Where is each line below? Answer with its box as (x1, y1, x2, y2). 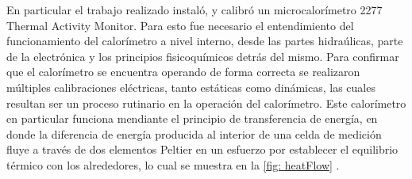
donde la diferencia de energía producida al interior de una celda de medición (6, 125, 382, 142)
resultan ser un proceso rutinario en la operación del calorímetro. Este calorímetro (6, 94, 406, 111)
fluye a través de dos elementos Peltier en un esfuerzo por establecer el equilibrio (6, 141, 399, 158)
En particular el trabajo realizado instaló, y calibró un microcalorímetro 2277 (6, 2, 383, 17)
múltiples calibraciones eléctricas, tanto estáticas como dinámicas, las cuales (6, 78, 375, 95)
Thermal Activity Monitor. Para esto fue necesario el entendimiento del (6, 17, 354, 33)
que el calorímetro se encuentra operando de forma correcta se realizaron (6, 63, 360, 80)
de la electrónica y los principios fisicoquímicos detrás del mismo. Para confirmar (6, 48, 399, 64)
